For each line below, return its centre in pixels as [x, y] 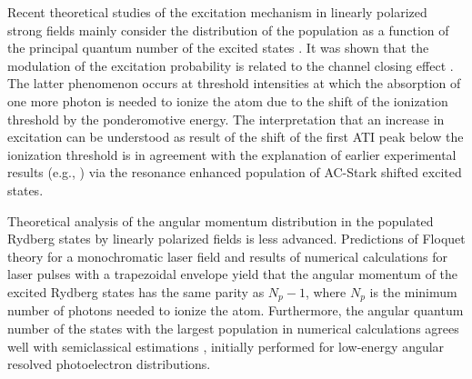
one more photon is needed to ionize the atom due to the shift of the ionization [228, 100]
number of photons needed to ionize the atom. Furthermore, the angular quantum [236, 310]
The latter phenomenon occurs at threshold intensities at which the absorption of [234, 83]
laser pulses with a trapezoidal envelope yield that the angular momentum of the [233, 274]
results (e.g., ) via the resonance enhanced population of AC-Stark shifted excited [235, 172]
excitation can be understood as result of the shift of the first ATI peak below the [236, 137]
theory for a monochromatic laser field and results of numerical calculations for [227, 256]
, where [326, 291]
